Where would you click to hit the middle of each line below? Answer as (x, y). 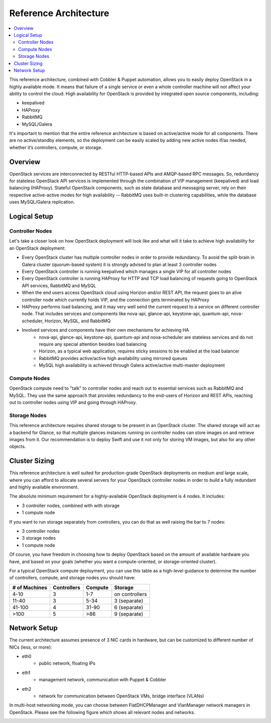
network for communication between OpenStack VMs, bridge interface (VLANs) (121, 696)
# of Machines (30, 588)
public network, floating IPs (67, 663)
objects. (18, 447)
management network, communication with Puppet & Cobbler (103, 680)
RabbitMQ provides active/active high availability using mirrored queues (113, 358)
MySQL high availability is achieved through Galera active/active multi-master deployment (132, 366)
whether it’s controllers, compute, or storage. (56, 147)
